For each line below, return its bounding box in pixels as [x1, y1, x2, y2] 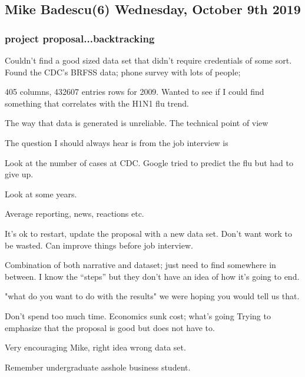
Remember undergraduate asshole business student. [5, 361, 191, 373]
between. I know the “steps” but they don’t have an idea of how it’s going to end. [5, 270, 300, 282]
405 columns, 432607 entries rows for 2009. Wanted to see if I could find [5, 85, 264, 98]
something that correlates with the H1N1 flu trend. [5, 97, 189, 109]
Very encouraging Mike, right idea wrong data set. [5, 341, 186, 353]
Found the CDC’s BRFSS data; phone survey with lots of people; [5, 65, 241, 78]
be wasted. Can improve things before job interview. [5, 239, 193, 251]
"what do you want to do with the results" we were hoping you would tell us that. [5, 290, 300, 302]
